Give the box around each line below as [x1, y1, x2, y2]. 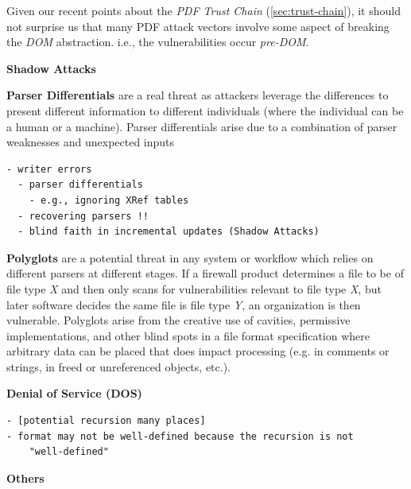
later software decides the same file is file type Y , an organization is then [6, 296, 361, 312]
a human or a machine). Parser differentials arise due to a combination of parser [6, 118, 397, 134]
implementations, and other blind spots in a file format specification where [6, 327, 370, 343]
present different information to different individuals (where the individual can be [6, 102, 404, 118]
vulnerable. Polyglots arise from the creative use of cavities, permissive [6, 312, 351, 328]
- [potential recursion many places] [6, 415, 206, 427]
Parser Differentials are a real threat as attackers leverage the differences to [6, 87, 389, 103]
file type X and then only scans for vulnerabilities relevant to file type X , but [6, 280, 382, 297]
